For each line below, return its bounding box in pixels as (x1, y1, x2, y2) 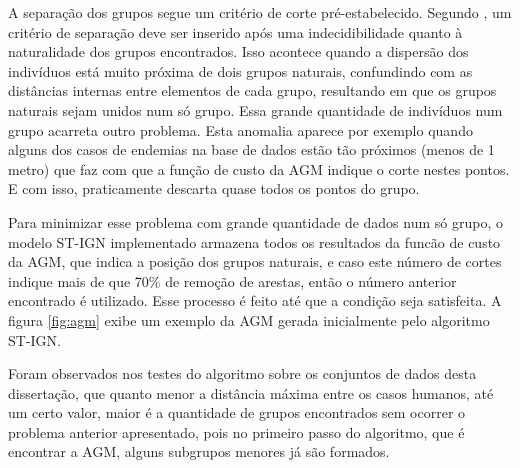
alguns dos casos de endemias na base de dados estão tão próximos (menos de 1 (8, 139, 495, 160)
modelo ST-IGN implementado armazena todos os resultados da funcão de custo (8, 231, 501, 252)
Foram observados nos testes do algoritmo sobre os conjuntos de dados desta (8, 363, 477, 384)
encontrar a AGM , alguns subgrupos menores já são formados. (8, 441, 390, 462)
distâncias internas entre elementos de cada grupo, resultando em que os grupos (8, 80, 497, 101)
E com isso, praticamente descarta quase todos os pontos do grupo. (8, 178, 420, 199)
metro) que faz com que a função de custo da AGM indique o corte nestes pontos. (8, 158, 510, 179)
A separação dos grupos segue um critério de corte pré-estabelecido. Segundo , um (8, 2, 512, 22)
